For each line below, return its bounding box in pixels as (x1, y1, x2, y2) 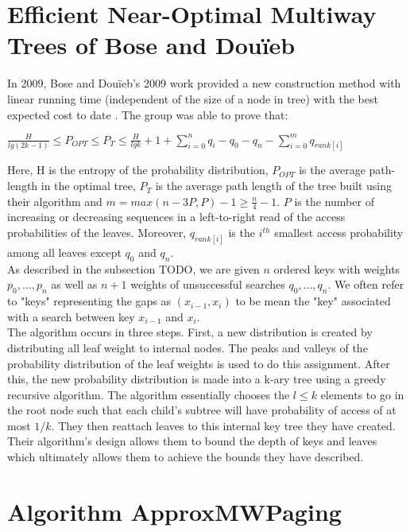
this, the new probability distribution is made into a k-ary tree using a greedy (7, 371, 386, 387)
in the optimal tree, (41, 177, 136, 194)
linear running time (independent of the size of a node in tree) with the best (7, 90, 378, 107)
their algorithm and (7, 192, 102, 209)
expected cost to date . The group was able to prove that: (7, 106, 288, 122)
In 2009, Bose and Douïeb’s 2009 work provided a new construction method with (7, 75, 401, 91)
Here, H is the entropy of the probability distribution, (7, 161, 269, 178)
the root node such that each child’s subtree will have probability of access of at (7, 402, 396, 418)
